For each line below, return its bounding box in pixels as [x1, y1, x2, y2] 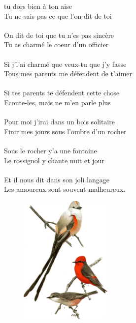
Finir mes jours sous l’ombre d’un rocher [4, 126, 127, 136]
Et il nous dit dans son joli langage [4, 174, 109, 184]
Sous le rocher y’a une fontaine [4, 145, 97, 155]
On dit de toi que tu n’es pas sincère [4, 29, 114, 40]
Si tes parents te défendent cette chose [4, 88, 120, 98]
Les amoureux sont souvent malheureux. [4, 184, 126, 194]
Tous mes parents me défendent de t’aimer [4, 68, 133, 79]
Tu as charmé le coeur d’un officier [4, 39, 109, 50]
